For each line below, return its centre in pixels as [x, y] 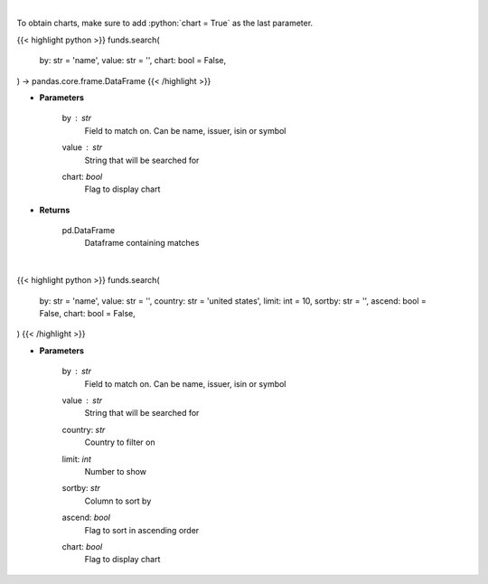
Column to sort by [118, 501]
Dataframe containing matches [142, 243]
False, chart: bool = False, [87, 314]
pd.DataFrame [89, 231]
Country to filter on [120, 442]
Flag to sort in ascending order [142, 530]
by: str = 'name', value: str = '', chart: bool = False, [132, 61]
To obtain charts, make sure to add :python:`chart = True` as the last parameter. [165, 24]
